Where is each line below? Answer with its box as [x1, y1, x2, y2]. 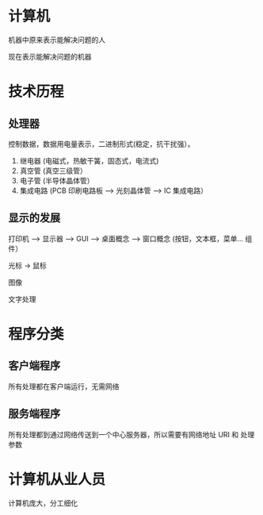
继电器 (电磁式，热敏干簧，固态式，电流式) [19, 156, 159, 165]
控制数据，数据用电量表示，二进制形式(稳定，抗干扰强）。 [8, 139, 196, 148]
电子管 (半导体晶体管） [19, 175, 94, 185]
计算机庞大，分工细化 [8, 498, 78, 508]
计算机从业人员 [8, 470, 106, 488]
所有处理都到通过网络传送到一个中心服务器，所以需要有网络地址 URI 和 [8, 429, 239, 439]
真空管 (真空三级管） [19, 166, 87, 175]
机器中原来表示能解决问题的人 [8, 35, 105, 44]
